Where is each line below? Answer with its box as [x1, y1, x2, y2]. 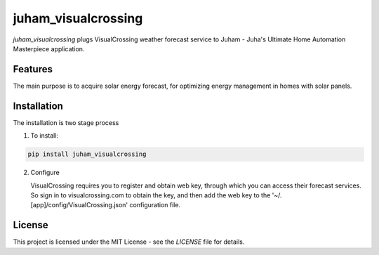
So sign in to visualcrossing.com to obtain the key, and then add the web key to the [30, 190, 271, 200]
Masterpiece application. [13, 44, 85, 53]
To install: [30, 131, 59, 140]
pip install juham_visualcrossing [27, 150, 147, 158]
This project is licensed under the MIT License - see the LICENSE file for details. [13, 237, 245, 246]
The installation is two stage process [13, 118, 119, 126]
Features [13, 63, 53, 75]
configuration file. [129, 201, 181, 209]
